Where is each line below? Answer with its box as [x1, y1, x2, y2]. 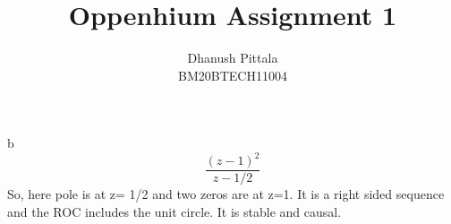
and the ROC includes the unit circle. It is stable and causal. [7, 202, 342, 221]
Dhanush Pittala [187, 48, 278, 67]
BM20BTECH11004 [178, 65, 287, 84]
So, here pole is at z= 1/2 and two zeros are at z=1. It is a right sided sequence [7, 185, 445, 203]
